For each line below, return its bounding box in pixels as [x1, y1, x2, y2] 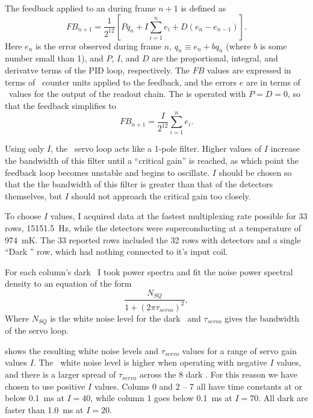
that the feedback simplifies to [5, 99, 116, 111]
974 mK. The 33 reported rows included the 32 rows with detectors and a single [5, 233, 301, 246]
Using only [5, 142, 45, 155]
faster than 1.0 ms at [5, 403, 84, 416]
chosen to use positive [5, 379, 85, 392]
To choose [5, 210, 42, 222]
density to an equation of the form [5, 277, 132, 290]
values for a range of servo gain [182, 344, 297, 357]
